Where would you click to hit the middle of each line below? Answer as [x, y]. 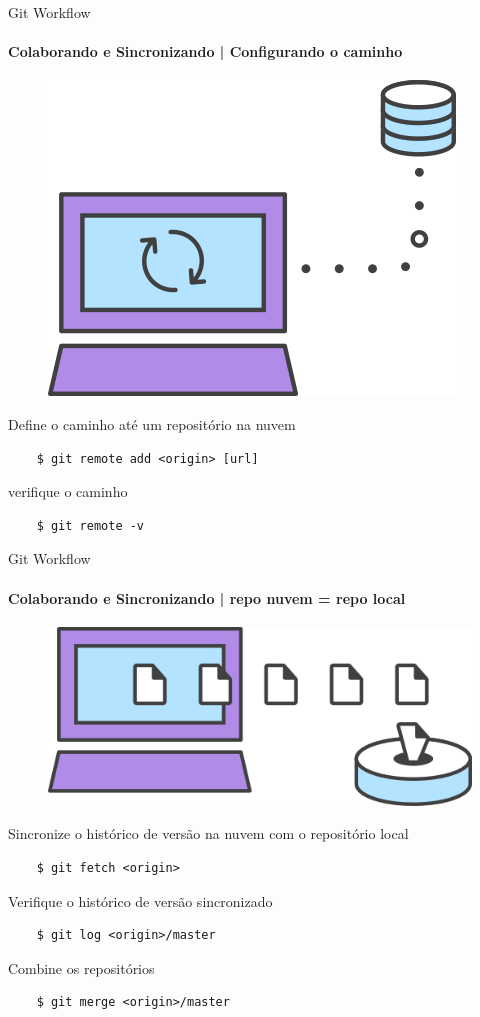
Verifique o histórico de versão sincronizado [140, 900]
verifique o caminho [68, 491]
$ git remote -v [90, 525]
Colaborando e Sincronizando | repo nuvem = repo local [207, 597]
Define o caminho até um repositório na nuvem [152, 423]
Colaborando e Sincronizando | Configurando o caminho [205, 51]
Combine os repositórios [81, 967]
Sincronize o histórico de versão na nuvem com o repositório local [208, 833]
